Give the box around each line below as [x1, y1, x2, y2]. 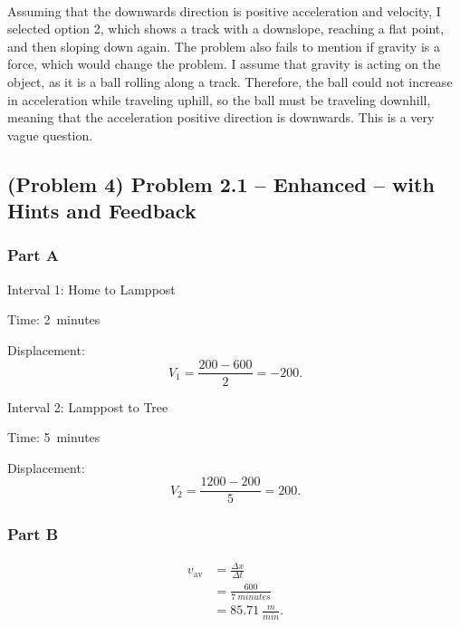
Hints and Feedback [7, 197, 196, 225]
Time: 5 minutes [7, 428, 101, 447]
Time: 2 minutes [7, 310, 101, 329]
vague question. [7, 125, 93, 144]
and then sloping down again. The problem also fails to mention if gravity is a [7, 36, 440, 55]
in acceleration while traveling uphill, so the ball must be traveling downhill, [7, 90, 431, 109]
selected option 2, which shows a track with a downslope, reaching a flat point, [7, 19, 445, 38]
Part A [7, 244, 60, 266]
